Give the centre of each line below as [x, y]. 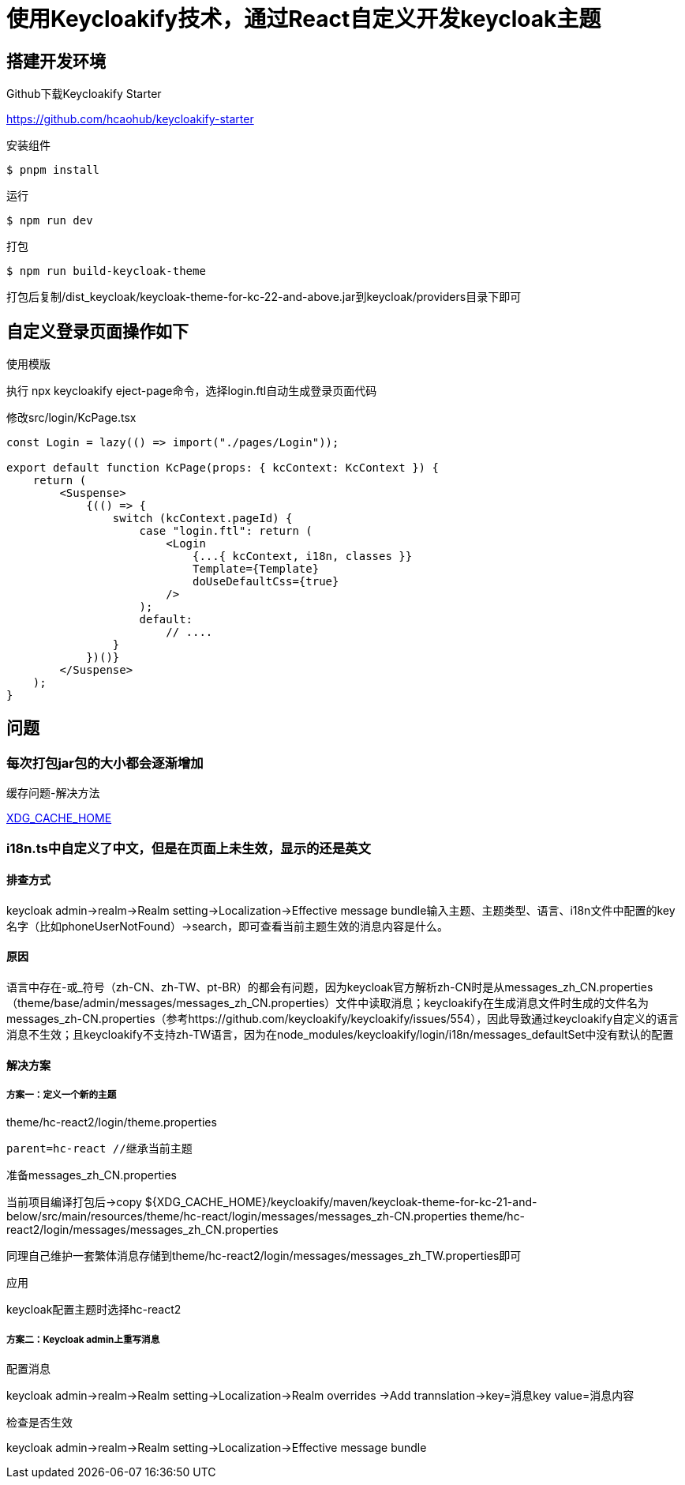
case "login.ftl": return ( [226, 531]
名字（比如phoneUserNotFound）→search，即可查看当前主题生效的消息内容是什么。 [228, 926]
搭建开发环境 [56, 61]
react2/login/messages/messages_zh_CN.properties [142, 1230]
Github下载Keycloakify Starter [84, 94]
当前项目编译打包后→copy [74, 1202]
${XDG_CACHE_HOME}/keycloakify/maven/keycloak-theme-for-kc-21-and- [341, 1202]
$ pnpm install [53, 170]
